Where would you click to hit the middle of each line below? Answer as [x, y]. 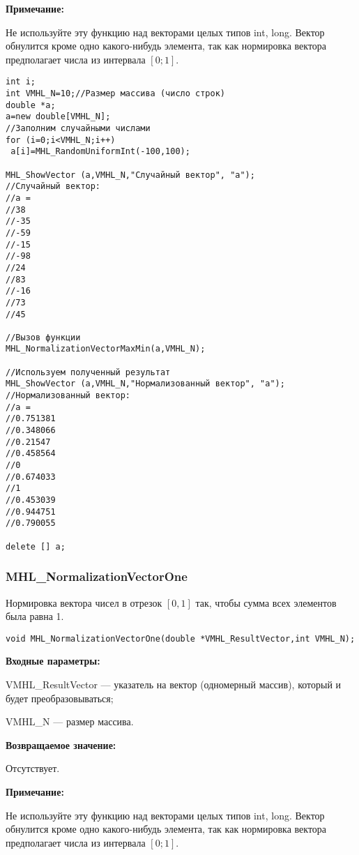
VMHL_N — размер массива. [70, 721]
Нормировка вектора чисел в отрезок [84, 602]
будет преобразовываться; [60, 698]
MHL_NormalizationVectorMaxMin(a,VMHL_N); [106, 349]
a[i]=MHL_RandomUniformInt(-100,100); [100, 152]
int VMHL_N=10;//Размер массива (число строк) [115, 94]
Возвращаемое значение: [61, 744]
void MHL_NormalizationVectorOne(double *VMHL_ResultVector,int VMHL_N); [181, 638]
